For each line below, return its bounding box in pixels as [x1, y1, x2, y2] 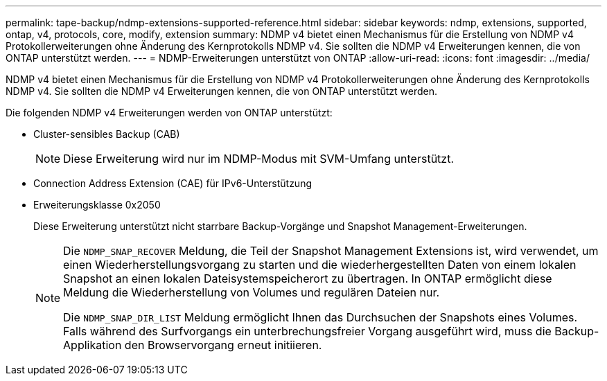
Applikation [63, 338, 122, 352]
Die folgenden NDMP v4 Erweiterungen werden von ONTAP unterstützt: [6, 107, 333, 118]
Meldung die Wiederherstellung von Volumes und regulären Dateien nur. [63, 285, 440, 299]
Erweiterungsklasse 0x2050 [33, 199, 161, 211]
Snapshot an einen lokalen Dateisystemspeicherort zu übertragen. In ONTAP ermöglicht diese [63, 272, 552, 285]
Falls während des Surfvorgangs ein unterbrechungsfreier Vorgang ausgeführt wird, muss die [63, 324, 552, 338]
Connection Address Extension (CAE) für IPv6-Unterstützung [33, 177, 313, 189]
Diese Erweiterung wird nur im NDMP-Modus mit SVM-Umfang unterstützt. [63, 152, 455, 166]
